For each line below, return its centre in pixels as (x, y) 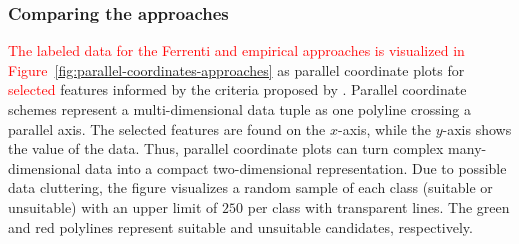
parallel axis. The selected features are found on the (167, 128)
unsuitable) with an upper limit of (113, 206)
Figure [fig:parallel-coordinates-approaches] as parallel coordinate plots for (236, 69)
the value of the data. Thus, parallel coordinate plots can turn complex (226, 148)
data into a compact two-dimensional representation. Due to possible (296, 167)
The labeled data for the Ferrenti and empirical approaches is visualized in (236, 50)
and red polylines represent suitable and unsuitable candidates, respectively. (240, 226)
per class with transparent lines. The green (378, 206)
